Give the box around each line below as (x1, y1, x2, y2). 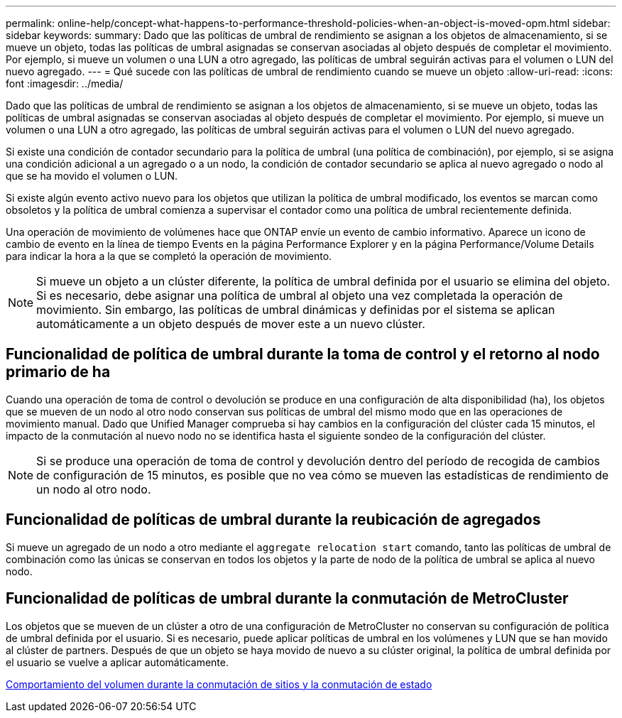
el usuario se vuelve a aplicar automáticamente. (6, 656, 229, 668)
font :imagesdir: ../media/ (6, 77, 124, 89)
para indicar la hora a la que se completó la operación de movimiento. (6, 250, 332, 262)
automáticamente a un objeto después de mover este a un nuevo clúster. (36, 317, 425, 331)
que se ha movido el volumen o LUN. (6, 170, 178, 182)
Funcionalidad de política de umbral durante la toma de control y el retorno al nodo (6, 345, 600, 364)
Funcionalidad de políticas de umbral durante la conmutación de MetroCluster (6, 589, 569, 608)
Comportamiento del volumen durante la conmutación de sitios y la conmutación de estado (6, 678, 432, 690)
